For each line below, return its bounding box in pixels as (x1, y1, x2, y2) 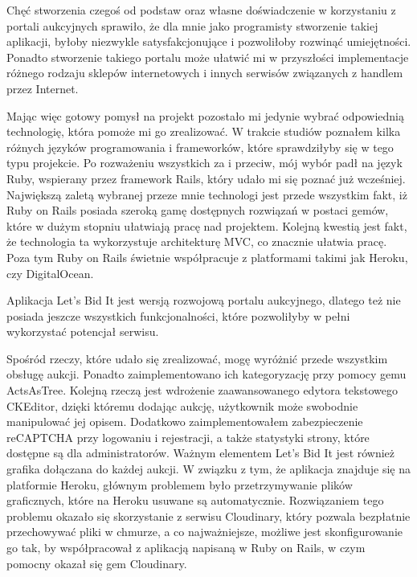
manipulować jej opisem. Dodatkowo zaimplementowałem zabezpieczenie (6, 413, 363, 430)
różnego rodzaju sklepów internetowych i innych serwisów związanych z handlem (6, 64, 403, 81)
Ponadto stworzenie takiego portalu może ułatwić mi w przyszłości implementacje (6, 48, 409, 65)
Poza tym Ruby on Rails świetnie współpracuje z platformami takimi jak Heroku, (6, 248, 408, 265)
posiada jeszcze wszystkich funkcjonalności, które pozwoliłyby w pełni (6, 307, 350, 324)
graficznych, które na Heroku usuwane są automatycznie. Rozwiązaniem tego (6, 492, 384, 509)
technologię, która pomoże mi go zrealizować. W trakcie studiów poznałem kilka (6, 123, 401, 140)
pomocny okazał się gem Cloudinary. (6, 554, 187, 571)
